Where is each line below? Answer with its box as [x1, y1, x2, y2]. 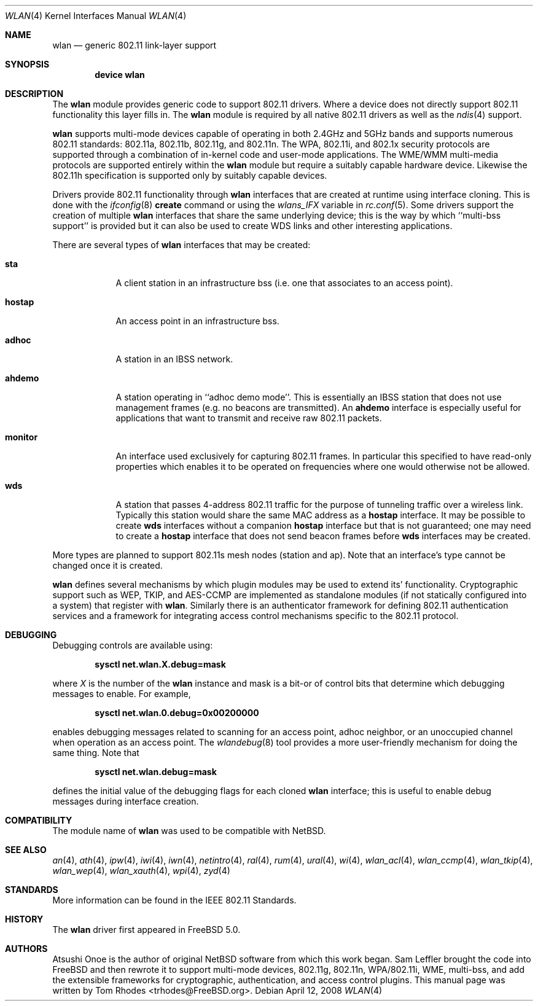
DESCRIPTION [5, 88, 64, 99]
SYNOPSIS [5, 59, 50, 69]
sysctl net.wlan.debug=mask [95, 766, 217, 777]
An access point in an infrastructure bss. [115, 316, 279, 326]
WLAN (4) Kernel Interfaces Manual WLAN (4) [5, 10, 187, 21]
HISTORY [5, 914, 44, 924]
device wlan [95, 69, 145, 80]
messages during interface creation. [52, 796, 199, 806]
